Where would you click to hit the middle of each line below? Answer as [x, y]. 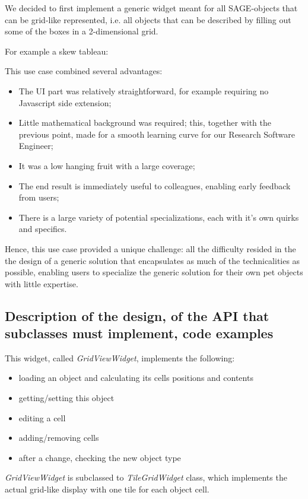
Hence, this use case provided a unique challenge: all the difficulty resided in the [150, 248]
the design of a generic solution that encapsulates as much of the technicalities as [153, 260]
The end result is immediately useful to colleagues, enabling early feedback [155, 185]
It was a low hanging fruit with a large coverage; [107, 165]
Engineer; [36, 146]
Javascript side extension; [65, 102]
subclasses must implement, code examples [139, 333]
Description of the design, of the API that [137, 315]
